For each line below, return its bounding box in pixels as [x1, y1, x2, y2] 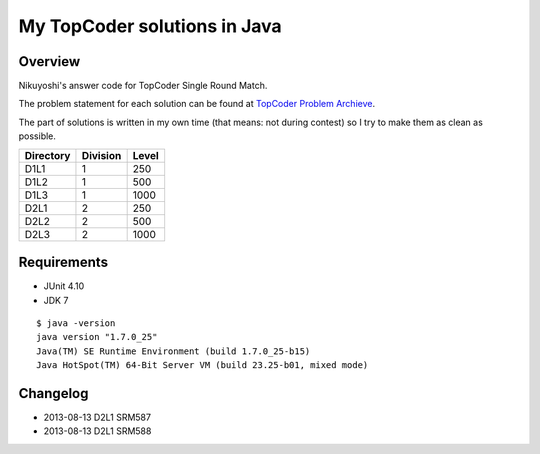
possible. [18, 130, 57, 142]
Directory [24, 148, 71, 162]
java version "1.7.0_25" [36, 331, 158, 343]
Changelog [18, 385, 89, 402]
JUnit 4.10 [43, 280, 85, 292]
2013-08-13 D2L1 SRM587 [43, 411, 152, 423]
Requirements [18, 254, 109, 271]
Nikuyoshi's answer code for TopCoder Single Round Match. [18, 80, 268, 92]
